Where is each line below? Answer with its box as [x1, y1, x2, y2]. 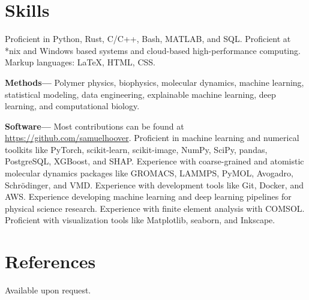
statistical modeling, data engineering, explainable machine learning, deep [5, 88, 276, 100]
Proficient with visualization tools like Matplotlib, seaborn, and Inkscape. [5, 214, 275, 226]
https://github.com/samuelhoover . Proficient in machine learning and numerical [5, 131, 299, 144]
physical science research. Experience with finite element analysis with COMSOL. [5, 202, 305, 214]
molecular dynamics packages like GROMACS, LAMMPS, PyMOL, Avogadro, [5, 167, 293, 179]
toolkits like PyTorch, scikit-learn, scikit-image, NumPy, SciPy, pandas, [5, 143, 268, 155]
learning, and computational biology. [5, 100, 140, 112]
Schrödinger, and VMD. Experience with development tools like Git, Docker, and [5, 178, 304, 191]
